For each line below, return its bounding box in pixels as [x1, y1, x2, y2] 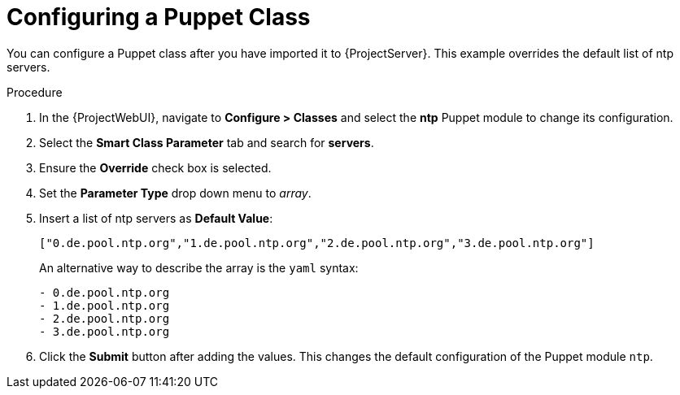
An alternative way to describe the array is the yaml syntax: [39, 260, 359, 275]
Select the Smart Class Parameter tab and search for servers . [39, 135, 374, 150]
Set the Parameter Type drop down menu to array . [39, 185, 312, 200]
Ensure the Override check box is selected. [39, 160, 272, 175]
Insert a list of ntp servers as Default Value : [39, 211, 273, 225]
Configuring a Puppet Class [7, 3, 311, 31]
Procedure [7, 85, 63, 99]
